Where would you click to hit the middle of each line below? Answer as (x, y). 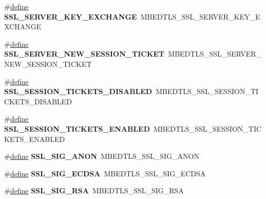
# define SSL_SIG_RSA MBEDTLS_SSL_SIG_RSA (94, 191)
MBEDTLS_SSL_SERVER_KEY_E (200, 16)
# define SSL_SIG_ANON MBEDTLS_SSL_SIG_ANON (102, 156)
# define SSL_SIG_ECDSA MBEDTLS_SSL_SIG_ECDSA (105, 173)
